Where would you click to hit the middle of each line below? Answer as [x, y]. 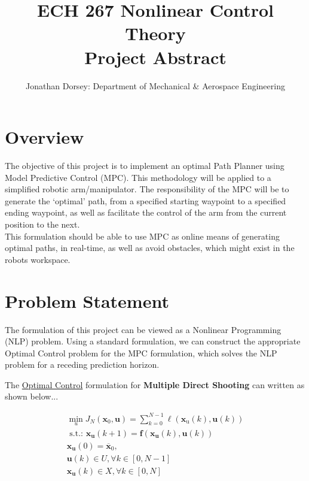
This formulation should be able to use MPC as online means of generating [142, 236]
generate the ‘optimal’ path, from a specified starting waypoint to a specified [146, 200]
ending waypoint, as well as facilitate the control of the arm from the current [146, 212]
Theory [155, 33]
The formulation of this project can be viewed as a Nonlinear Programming [143, 329]
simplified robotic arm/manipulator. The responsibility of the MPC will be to [147, 189]
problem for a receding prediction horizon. [82, 364]
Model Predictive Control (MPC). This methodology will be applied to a [138, 177]
